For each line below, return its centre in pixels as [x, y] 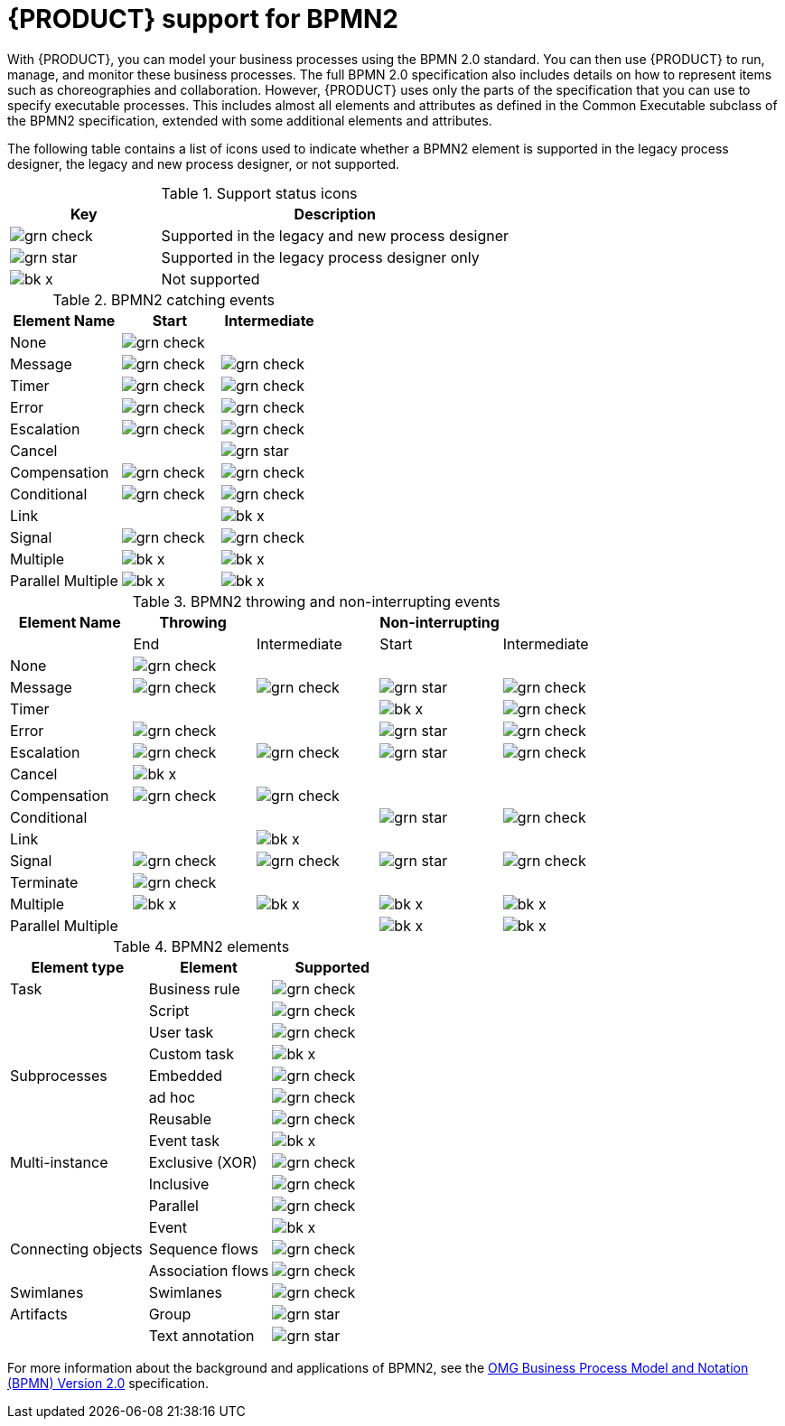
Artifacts [39, 1314]
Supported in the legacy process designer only [320, 257]
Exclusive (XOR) [203, 1162]
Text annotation [201, 1335]
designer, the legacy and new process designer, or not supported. [204, 163]
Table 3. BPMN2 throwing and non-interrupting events [316, 601]
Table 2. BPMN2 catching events [164, 299]
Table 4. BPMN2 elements [201, 946]
